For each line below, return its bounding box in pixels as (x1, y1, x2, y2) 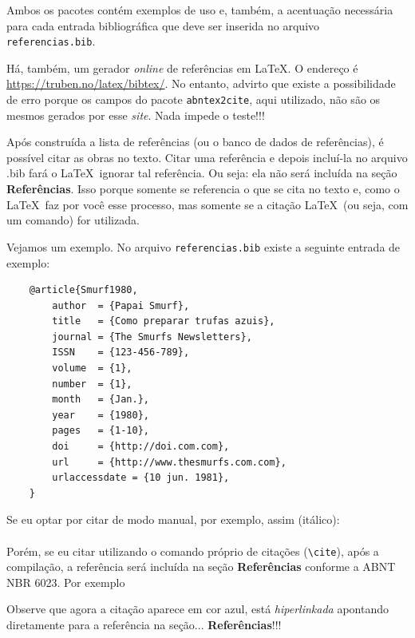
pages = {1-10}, (52, 425, 149, 437)
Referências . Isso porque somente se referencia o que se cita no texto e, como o (6, 180, 400, 197)
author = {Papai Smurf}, (52, 299, 190, 311)
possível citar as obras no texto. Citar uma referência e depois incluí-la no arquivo (6, 149, 408, 165)
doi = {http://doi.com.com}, (52, 441, 230, 453)
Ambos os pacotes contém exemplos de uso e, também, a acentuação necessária (6, 2, 393, 18)
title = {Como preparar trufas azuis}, (52, 315, 275, 327)
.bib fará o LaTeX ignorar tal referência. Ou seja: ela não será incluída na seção (6, 164, 397, 181)
